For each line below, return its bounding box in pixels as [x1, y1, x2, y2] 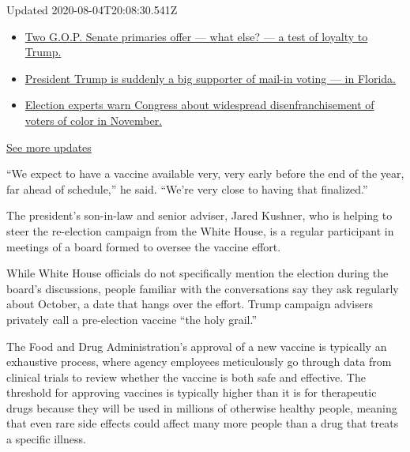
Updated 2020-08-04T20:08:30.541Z [6, 2, 178, 17]
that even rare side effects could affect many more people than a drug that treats [6, 415, 399, 431]
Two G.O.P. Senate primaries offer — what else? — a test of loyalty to [24, 28, 368, 44]
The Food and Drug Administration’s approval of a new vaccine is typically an [6, 337, 387, 354]
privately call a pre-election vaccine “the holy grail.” [6, 311, 258, 327]
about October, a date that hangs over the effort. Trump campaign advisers [6, 296, 373, 312]
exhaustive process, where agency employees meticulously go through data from [6, 353, 392, 370]
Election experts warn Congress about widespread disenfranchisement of [24, 96, 374, 113]
